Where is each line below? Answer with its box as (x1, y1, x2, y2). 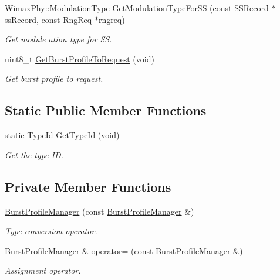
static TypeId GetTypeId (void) (5, 129, 120, 141)
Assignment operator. (5, 264, 81, 276)
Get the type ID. (5, 148, 63, 161)
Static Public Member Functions (5, 101, 207, 119)
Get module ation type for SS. (5, 33, 112, 45)
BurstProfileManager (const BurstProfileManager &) (5, 205, 194, 217)
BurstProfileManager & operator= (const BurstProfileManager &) (5, 244, 243, 256)
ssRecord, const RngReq (5, 13, 92, 25)
